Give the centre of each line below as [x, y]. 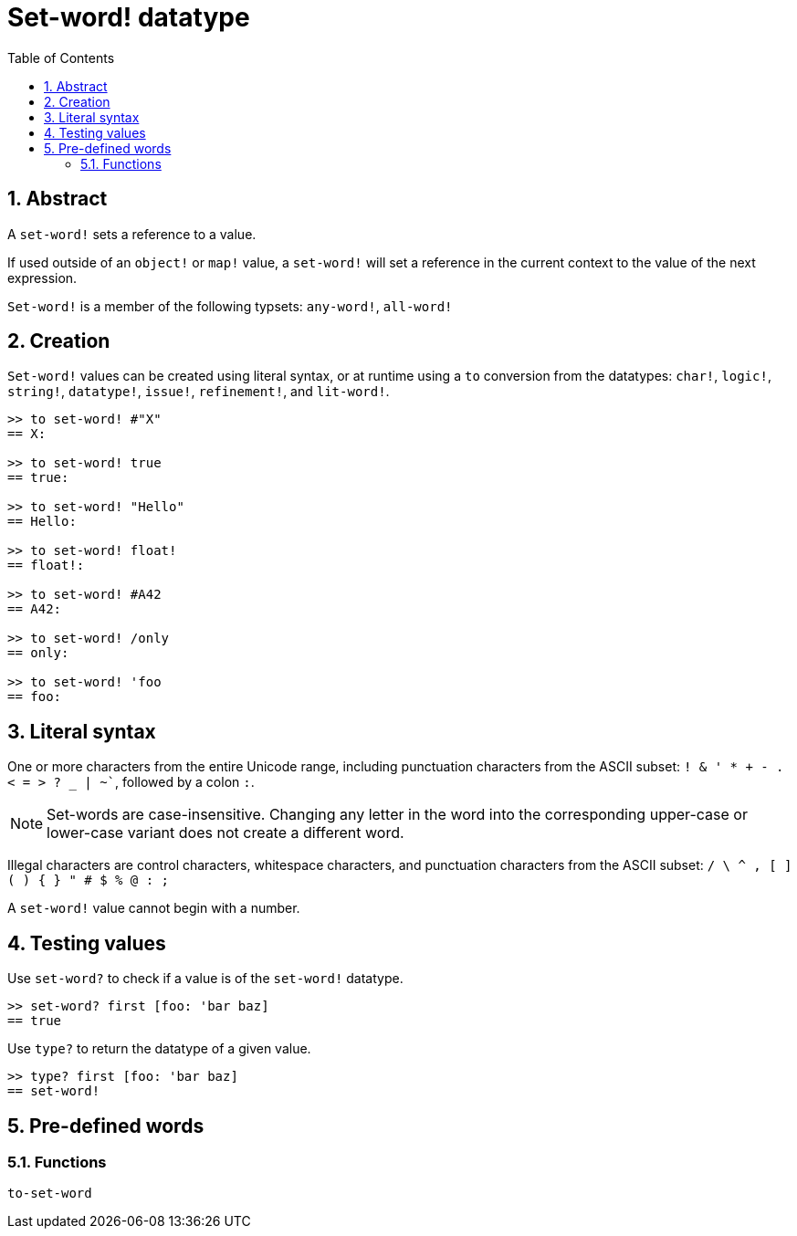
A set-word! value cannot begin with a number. [154, 908]
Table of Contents [61, 58]
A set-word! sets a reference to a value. [132, 234]
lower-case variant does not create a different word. [225, 833]
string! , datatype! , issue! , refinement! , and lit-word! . [199, 392]
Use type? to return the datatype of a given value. [159, 1049]
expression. [42, 278]
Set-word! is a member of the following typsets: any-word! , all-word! [230, 306]
